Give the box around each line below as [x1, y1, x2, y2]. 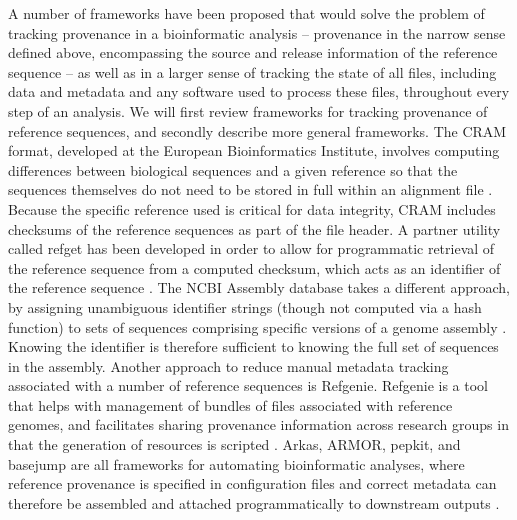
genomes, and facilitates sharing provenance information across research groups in [8, 414, 509, 435]
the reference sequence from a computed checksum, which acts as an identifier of [8, 257, 501, 278]
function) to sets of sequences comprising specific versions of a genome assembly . [8, 316, 507, 337]
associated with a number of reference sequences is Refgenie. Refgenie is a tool [8, 375, 489, 396]
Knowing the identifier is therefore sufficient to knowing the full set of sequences [8, 336, 499, 357]
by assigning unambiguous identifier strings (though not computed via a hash [8, 296, 482, 317]
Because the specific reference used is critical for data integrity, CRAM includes [8, 198, 496, 219]
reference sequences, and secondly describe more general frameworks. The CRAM [8, 120, 507, 141]
